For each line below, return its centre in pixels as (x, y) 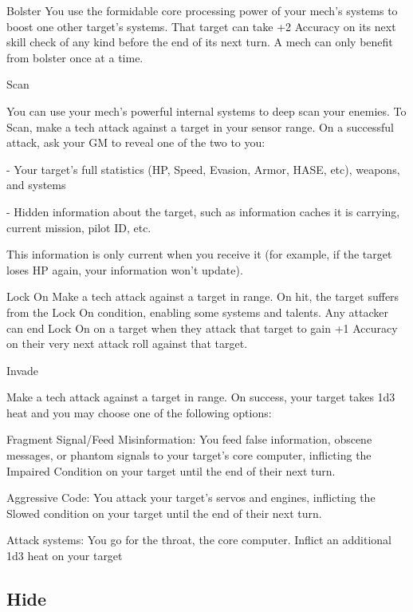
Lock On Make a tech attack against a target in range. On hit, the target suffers (203, 296)
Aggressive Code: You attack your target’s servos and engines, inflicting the (191, 497)
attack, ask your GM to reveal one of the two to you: (136, 142)
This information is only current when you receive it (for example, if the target (199, 254)
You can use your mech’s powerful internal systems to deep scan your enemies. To (206, 111)
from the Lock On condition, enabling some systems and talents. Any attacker (197, 312)
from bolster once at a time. (75, 57)
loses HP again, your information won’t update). (125, 269)
